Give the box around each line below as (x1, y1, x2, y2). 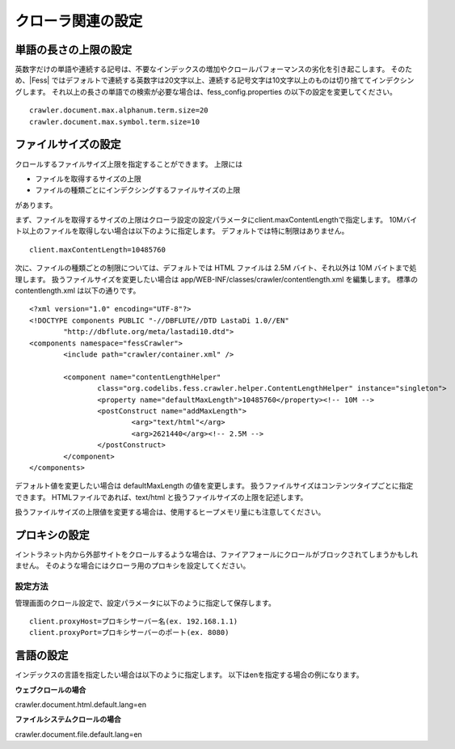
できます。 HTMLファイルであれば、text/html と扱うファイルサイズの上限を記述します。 (15, 492, 308, 501)
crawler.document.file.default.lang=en (15, 729, 143, 739)
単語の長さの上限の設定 (15, 43, 133, 57)
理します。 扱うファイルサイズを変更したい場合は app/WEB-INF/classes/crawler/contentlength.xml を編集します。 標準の (15, 274, 419, 284)
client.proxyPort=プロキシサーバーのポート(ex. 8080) (29, 628, 230, 637)
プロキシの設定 (15, 528, 90, 542)
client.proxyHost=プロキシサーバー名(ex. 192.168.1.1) (29, 616, 238, 626)
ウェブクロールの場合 (15, 684, 86, 695)
